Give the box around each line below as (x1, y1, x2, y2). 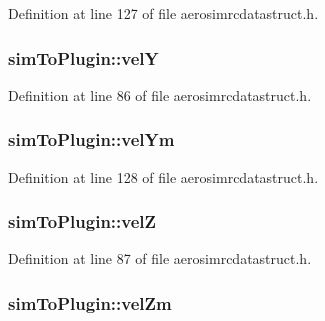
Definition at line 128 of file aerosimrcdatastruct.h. (8, 166, 319, 187)
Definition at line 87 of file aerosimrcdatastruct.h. (8, 248, 312, 269)
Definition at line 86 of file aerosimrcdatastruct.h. (8, 84, 312, 105)
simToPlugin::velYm (8, 127, 175, 152)
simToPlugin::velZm (8, 290, 172, 315)
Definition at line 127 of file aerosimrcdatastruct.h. (8, 3, 319, 23)
